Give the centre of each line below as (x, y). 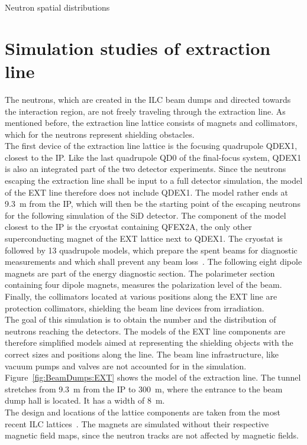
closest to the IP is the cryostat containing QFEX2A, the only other (128, 227)
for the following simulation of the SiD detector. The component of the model (146, 215)
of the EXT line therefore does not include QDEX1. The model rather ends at (146, 192)
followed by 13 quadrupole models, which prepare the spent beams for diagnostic (151, 250)
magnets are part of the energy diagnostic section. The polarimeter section (140, 273)
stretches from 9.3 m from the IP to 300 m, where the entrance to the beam (144, 389)
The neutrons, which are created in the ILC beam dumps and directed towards (148, 99)
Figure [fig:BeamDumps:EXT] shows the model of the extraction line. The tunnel (153, 377)
